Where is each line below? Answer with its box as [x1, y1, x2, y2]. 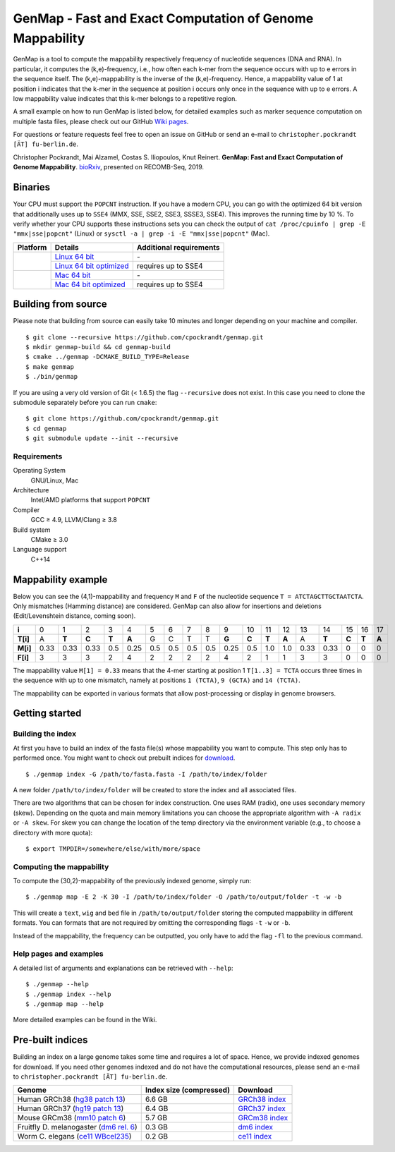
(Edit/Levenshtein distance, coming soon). [13, 612, 136, 620]
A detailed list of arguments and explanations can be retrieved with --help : [13, 964, 233, 972]
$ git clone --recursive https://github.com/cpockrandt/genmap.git [25, 333, 264, 341]
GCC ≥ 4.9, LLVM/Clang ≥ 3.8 [30, 516, 118, 524]
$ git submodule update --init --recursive [25, 435, 178, 442]
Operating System [13, 466, 66, 475]
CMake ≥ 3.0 [30, 535, 68, 544]
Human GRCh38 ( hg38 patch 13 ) [17, 1094, 126, 1104]
